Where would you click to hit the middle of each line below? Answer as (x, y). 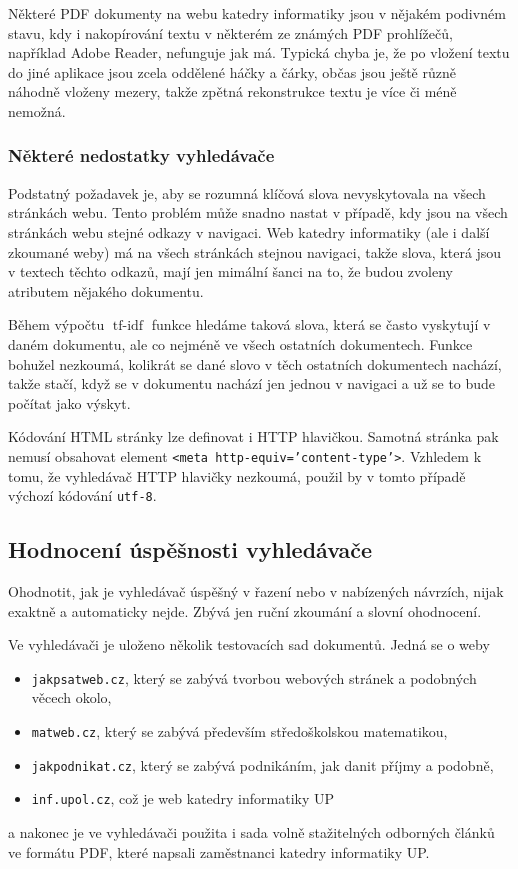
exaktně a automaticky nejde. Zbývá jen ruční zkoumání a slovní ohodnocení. (245, 610)
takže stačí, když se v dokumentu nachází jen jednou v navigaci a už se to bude (252, 383)
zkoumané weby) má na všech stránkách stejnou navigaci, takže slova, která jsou (255, 251)
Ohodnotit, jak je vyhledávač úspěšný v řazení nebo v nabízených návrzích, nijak (256, 591)
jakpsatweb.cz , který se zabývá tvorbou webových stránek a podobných (254, 677)
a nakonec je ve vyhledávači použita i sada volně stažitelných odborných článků (251, 832)
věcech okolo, (71, 697)
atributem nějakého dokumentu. (106, 290)
